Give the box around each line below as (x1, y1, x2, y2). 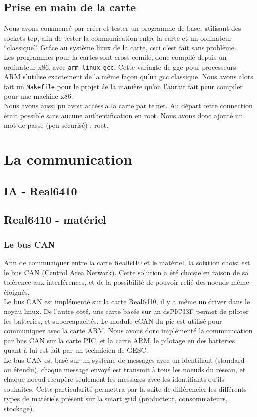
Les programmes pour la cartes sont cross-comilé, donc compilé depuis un (4, 52, 227, 62)
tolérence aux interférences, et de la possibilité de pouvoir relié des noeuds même (4, 277, 249, 287)
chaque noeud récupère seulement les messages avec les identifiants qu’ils (4, 374, 225, 384)
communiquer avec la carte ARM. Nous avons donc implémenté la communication (4, 325, 253, 336)
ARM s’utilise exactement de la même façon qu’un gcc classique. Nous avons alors (4, 71, 253, 82)
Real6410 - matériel (4, 212, 106, 227)
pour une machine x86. (4, 91, 73, 101)
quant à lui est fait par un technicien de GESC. (4, 345, 148, 355)
